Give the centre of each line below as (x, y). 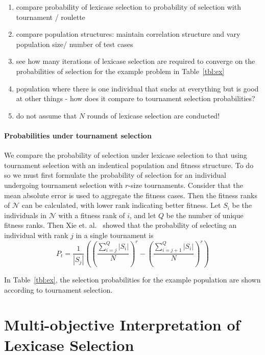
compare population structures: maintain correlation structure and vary (128, 34)
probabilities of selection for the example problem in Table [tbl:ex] (120, 71)
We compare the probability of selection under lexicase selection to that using (126, 155)
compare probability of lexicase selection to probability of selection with (128, 7)
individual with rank (36, 235)
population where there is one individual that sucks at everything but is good (137, 88)
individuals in (25, 215)
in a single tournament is (115, 235)
